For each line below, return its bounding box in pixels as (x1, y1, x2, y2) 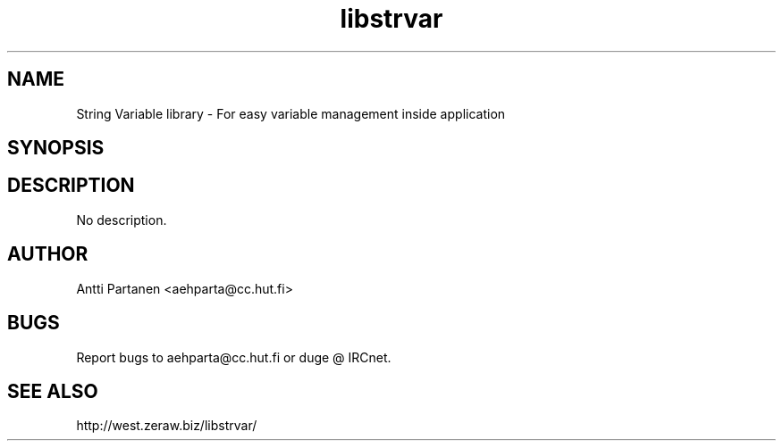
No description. (76, 212, 167, 228)
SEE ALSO (7, 379, 98, 402)
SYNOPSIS (7, 137, 105, 160)
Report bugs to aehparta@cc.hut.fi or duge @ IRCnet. (76, 349, 391, 365)
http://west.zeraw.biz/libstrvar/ (76, 418, 257, 434)
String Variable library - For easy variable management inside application (76, 105, 506, 121)
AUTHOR (7, 243, 88, 266)
